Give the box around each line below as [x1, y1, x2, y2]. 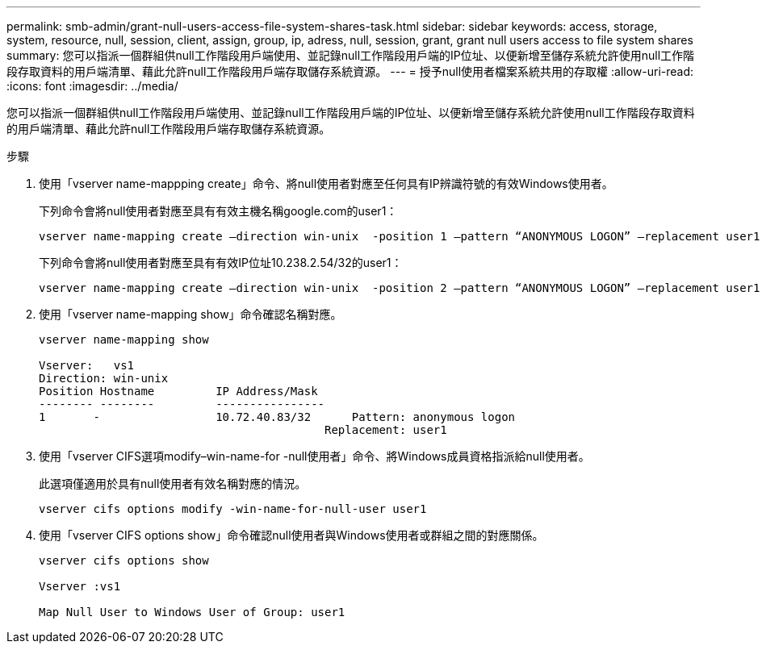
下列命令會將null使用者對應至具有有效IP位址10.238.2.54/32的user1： [39, 256, 403, 269]
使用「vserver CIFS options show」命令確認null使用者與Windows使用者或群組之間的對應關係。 [39, 528, 544, 542]
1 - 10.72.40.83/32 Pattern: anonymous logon [39, 410, 516, 423]
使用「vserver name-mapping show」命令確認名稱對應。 [39, 307, 342, 321]
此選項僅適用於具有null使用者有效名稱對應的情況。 [39, 477, 307, 490]
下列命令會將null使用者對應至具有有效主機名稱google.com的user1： [39, 204, 398, 218]
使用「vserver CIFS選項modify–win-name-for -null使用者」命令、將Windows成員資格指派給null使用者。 [39, 449, 590, 463]
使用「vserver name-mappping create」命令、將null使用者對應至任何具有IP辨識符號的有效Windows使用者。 [39, 177, 613, 190]
